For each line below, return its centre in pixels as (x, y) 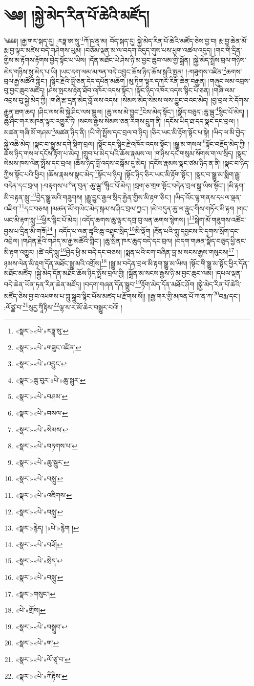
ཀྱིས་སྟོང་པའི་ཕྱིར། (24, 174)
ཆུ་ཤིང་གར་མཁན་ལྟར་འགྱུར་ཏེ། (40, 121)
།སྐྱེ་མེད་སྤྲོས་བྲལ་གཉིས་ (219, 59)
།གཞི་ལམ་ (224, 90)
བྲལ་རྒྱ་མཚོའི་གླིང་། (26, 80)
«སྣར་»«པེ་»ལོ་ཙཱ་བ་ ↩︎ (43, 659)
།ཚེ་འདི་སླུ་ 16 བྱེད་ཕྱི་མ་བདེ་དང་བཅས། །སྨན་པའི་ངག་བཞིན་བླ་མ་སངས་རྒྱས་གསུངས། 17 (136, 251)
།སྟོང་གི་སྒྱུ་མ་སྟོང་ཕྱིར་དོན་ (219, 263)
